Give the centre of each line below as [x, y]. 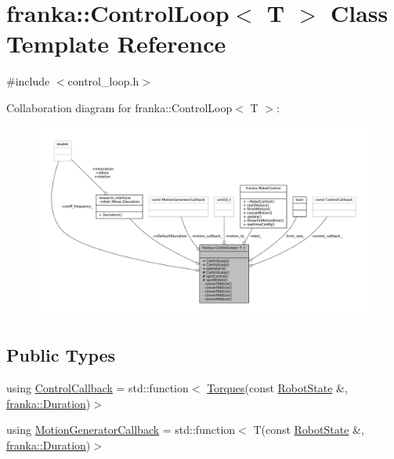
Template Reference [116, 44]
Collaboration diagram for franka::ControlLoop [119, 107]
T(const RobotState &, [309, 430]
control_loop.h [103, 81]
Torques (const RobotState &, [277, 387]
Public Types [61, 355]
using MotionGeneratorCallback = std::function [121, 430]
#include [28, 81]
